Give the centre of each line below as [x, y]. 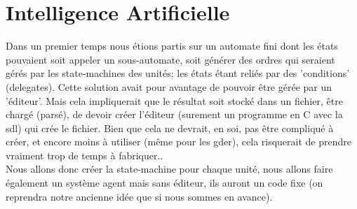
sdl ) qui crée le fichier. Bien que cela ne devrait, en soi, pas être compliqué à [170, 128]
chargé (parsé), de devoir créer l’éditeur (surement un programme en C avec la [174, 114]
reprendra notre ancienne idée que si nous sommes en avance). [139, 196]
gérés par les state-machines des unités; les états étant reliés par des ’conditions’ [178, 73]
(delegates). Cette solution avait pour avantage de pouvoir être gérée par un [169, 86]
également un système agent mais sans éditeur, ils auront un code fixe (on [164, 183]
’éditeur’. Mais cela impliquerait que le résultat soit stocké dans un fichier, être [174, 100]
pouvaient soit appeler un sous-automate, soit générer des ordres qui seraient [170, 59]
